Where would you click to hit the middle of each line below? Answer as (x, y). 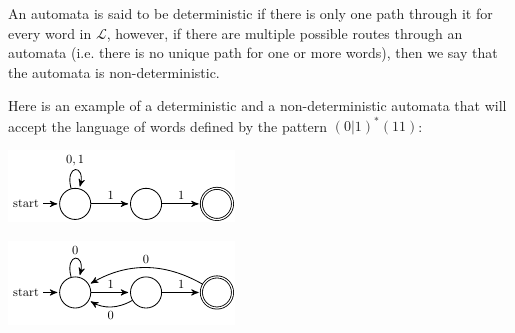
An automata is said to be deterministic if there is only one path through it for (250, 13)
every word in (50, 32)
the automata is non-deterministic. (114, 71)
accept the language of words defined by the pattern (168, 125)
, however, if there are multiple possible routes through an (284, 32)
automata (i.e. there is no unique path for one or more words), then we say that (253, 52)
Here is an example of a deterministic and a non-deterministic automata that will (257, 105)
